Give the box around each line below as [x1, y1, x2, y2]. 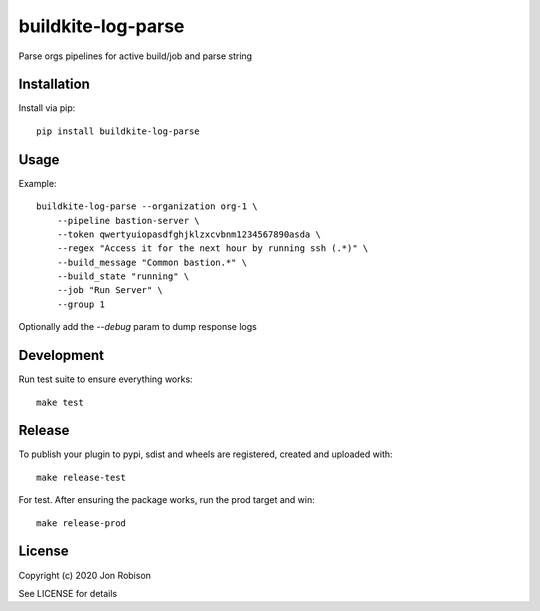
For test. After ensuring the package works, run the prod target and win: [18, 494, 315, 506]
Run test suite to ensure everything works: [18, 373, 194, 385]
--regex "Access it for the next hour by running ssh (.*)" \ [56, 243, 369, 254]
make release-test [36, 471, 127, 483]
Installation [18, 76, 90, 93]
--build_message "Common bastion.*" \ [56, 256, 248, 268]
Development [18, 347, 105, 364]
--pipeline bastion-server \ [56, 215, 200, 226]
